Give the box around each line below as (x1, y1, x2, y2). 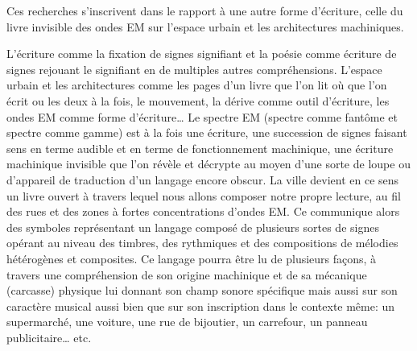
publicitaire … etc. (6, 328, 92, 345)
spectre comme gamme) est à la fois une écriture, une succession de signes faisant (6, 124, 407, 141)
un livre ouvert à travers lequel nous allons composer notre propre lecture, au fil (6, 187, 401, 204)
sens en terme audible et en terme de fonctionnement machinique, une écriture (6, 139, 394, 156)
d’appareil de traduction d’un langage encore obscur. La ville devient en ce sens (6, 171, 399, 188)
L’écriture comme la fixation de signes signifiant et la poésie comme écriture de (6, 45, 397, 62)
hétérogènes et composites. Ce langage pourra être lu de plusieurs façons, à (6, 250, 377, 266)
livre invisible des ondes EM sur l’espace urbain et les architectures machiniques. (6, 18, 404, 35)
